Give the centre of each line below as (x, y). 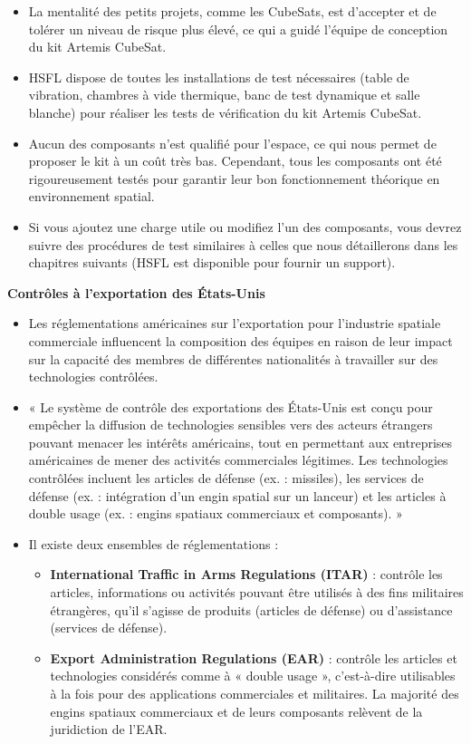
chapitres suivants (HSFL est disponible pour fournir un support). (212, 262)
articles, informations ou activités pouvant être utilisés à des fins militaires (257, 592)
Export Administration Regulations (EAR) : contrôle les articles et (254, 657)
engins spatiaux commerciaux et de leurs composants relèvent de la (236, 711)
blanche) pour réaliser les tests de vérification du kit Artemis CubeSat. (225, 112)
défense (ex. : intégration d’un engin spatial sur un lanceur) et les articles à (237, 495)
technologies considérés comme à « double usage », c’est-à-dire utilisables (253, 676)
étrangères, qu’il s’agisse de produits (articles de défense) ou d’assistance (251, 609)
